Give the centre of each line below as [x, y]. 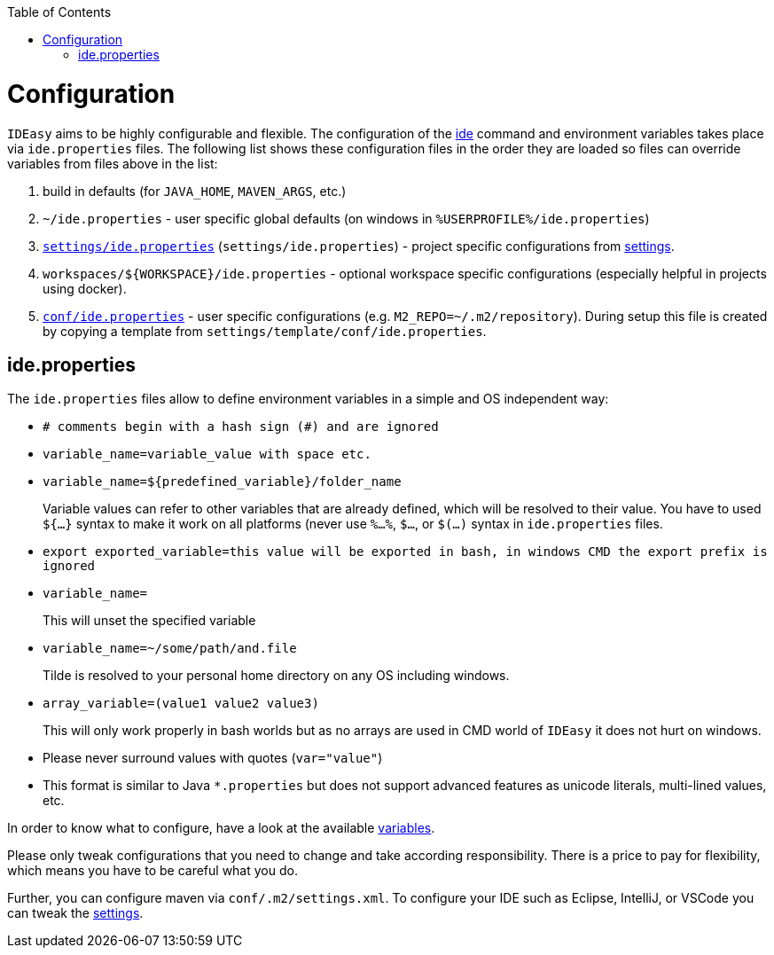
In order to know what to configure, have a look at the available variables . [221, 828]
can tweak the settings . [75, 913]
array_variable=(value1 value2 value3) [181, 704]
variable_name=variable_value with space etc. [207, 454]
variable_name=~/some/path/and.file [170, 649]
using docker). [85, 288]
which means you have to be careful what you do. [152, 871]
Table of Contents [59, 12]
